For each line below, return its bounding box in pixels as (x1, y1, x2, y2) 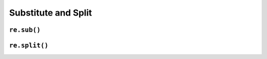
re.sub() (9, 26, 41, 34)
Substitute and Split (9, 7, 92, 18)
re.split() (9, 41, 49, 49)
